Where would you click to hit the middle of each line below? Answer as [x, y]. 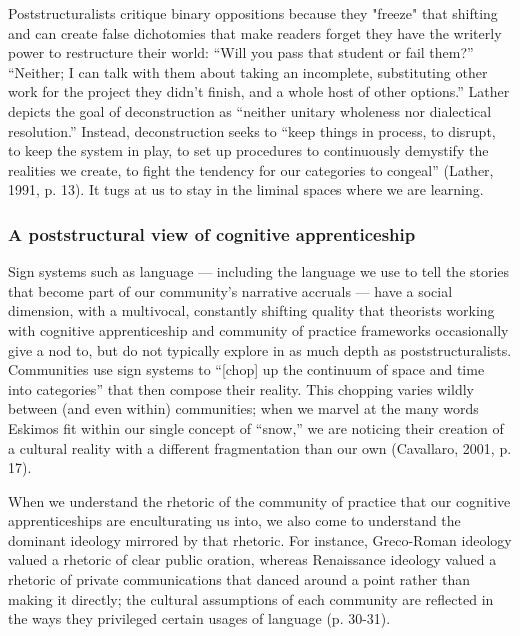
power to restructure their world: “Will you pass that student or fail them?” [241, 52]
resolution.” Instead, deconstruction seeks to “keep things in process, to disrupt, [252, 130]
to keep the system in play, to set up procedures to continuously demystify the [248, 150]
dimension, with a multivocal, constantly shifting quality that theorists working [251, 310]
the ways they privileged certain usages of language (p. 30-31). [199, 618]
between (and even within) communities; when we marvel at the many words [243, 408]
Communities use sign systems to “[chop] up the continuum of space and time [246, 369]
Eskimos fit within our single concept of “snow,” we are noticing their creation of [256, 427]
